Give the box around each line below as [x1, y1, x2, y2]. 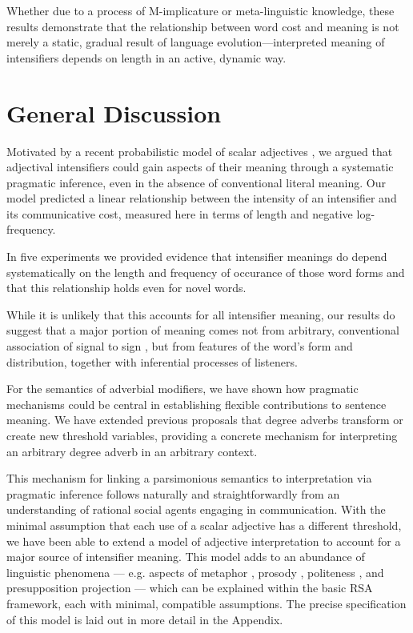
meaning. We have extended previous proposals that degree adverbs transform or [6, 411, 403, 428]
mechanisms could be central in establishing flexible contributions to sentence [6, 395, 387, 412]
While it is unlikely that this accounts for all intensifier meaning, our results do [6, 306, 395, 323]
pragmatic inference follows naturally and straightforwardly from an [6, 485, 340, 502]
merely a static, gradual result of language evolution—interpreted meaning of [6, 34, 385, 50]
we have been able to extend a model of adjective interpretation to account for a [6, 532, 401, 549]
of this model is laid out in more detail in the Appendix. [6, 611, 283, 627]
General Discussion [6, 96, 222, 129]
